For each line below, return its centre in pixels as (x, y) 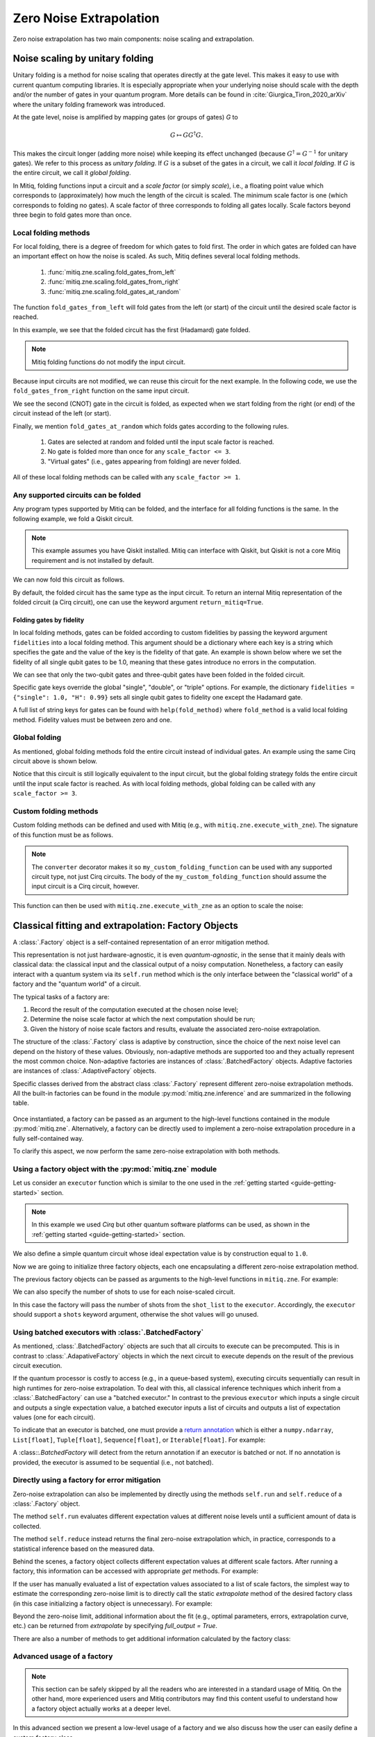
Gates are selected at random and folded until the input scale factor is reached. (161, 442)
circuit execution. (37, 1365)
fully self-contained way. (48, 1138)
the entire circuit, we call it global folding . (72, 173)
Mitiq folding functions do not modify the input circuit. (108, 362)
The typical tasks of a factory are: (61, 996)
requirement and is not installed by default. (93, 560)
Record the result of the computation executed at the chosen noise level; (134, 1009)
